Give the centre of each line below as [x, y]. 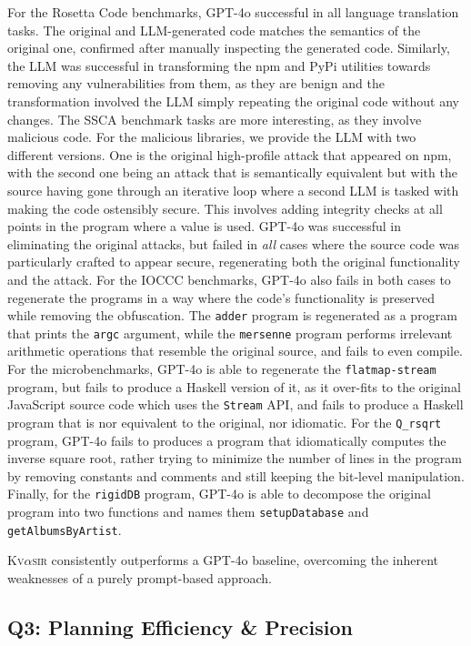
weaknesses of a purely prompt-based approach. [140, 577]
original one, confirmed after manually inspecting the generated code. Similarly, [229, 48]
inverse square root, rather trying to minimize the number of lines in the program [235, 458]
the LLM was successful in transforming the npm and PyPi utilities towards [219, 65]
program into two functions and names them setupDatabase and [188, 511]
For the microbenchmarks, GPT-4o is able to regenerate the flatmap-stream [222, 368]
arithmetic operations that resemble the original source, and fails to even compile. [235, 351]
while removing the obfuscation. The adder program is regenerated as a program [232, 315]
